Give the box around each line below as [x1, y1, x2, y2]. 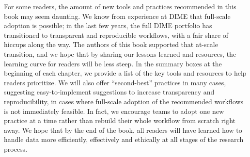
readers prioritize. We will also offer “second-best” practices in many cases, [4, 77, 226, 87]
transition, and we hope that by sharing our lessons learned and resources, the [4, 48, 236, 59]
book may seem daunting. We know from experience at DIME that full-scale [4, 11, 231, 21]
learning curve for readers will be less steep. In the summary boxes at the [4, 58, 222, 68]
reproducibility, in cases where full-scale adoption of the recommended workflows [4, 96, 244, 106]
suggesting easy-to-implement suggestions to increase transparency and [4, 87, 215, 97]
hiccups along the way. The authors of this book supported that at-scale [4, 39, 218, 49]
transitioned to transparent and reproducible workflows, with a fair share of [4, 30, 229, 40]
